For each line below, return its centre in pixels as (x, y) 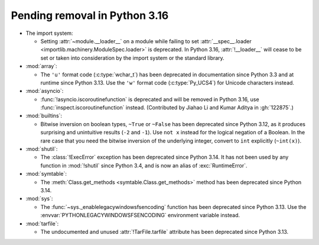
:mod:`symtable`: (46, 174)
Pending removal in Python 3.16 (90, 15)
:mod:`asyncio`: (45, 91)
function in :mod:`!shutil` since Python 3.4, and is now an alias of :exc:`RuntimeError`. (144, 165)
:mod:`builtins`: (44, 116)
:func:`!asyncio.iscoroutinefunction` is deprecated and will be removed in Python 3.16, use (150, 99)
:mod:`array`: (41, 66)
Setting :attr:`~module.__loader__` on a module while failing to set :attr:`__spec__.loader (146, 41)
